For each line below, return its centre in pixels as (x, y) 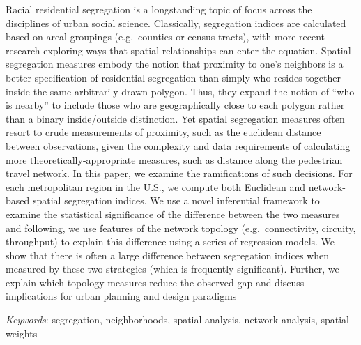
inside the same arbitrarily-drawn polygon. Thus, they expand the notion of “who (180, 91)
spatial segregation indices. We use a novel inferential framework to (176, 200)
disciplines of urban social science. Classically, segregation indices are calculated (176, 23)
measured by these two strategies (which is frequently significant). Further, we (172, 269)
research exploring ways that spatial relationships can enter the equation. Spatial (178, 50)
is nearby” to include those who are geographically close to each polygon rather (175, 105)
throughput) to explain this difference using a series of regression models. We (170, 242)
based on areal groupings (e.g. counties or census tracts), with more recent (165, 37)
